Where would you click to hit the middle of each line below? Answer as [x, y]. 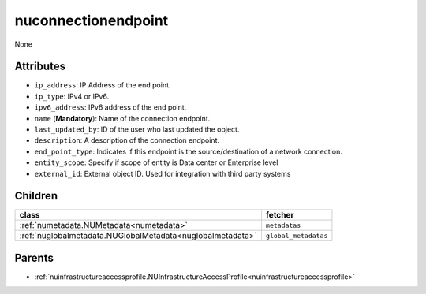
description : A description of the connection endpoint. [127, 140]
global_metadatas [297, 235]
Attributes [40, 67]
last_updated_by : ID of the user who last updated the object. [137, 129]
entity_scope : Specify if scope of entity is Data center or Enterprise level [156, 162]
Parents [34, 257]
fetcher [280, 215]
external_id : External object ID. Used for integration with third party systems [163, 173]
